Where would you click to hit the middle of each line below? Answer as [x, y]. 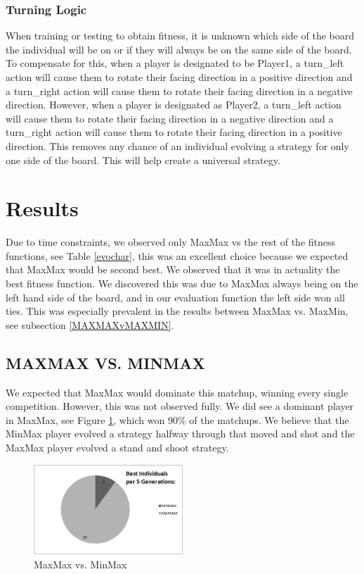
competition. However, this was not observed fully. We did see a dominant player [180, 406]
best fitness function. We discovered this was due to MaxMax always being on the [182, 283]
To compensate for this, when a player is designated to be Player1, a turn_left [175, 63]
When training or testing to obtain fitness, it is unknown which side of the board [180, 36]
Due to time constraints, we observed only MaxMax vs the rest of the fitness [171, 242]
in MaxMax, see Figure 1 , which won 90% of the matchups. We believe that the [177, 419]
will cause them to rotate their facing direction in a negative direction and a [170, 118]
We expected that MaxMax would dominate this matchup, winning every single [177, 392]
